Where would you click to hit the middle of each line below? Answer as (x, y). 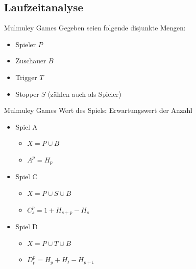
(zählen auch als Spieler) (85, 94)
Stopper (27, 94)
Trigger (26, 77)
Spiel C (26, 176)
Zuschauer (31, 61)
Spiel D (26, 227)
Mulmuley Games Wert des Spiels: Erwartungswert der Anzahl (98, 110)
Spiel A (26, 126)
